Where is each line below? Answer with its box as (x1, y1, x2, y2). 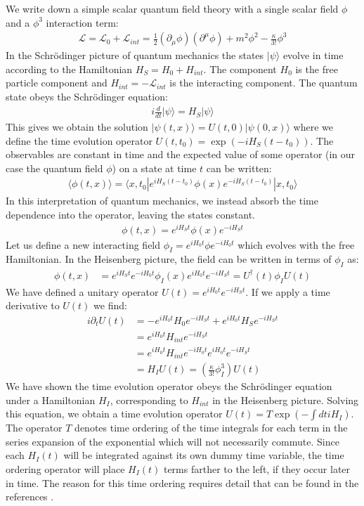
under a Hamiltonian (6, 392, 96, 407)
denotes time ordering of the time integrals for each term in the (74, 420, 348, 435)
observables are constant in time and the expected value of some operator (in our (6, 147, 356, 162)
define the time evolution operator (6, 133, 152, 148)
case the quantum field (6, 160, 103, 175)
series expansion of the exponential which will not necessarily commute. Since (6, 434, 339, 448)
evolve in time (282, 48, 344, 63)
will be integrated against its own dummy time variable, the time (63, 448, 344, 462)
